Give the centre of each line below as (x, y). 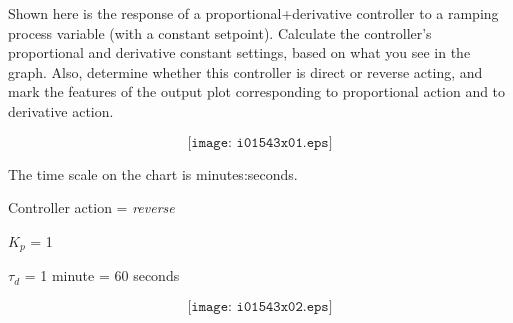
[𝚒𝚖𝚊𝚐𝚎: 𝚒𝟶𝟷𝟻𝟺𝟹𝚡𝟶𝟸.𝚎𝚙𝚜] (260, 306)
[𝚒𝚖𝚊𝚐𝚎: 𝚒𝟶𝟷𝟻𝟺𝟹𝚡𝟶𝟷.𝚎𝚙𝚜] (260, 142)
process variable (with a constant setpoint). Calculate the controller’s (220, 32)
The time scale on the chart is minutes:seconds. (153, 173)
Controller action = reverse (91, 207)
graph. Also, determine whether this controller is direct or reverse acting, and (245, 71)
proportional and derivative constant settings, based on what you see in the (239, 52)
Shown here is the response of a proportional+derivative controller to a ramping (253, 13)
